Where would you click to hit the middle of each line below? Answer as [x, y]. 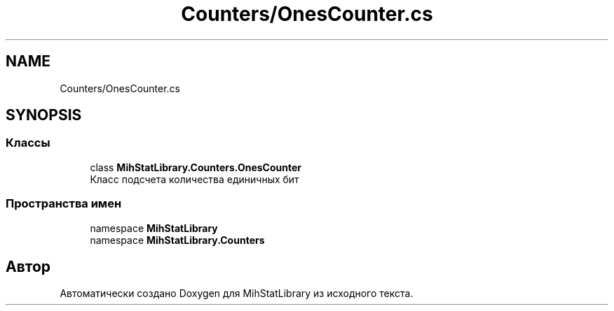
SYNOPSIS [44, 115]
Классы [28, 143]
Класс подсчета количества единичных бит [195, 179]
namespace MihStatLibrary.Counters [177, 240]
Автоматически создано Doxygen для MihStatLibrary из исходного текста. [237, 294]
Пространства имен [64, 204]
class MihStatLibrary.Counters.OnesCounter [196, 167]
